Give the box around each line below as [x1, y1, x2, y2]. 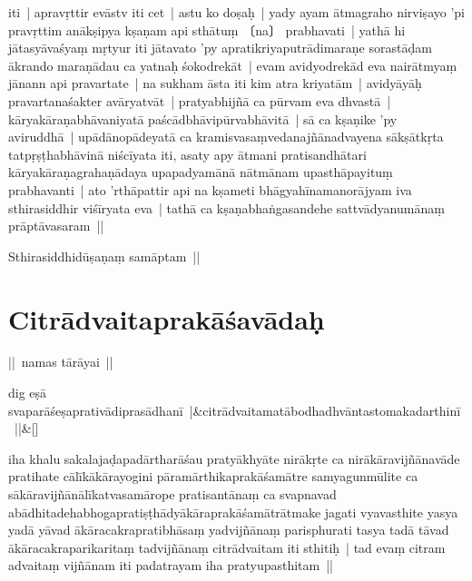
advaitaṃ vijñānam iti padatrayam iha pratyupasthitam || [8, 556, 333, 575]
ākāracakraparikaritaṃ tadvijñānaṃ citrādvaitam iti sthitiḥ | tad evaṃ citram [8, 537, 446, 556]
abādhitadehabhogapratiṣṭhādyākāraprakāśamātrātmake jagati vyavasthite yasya [8, 502, 458, 521]
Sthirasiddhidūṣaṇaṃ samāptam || [8, 246, 201, 265]
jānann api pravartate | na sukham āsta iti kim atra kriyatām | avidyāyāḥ [8, 74, 422, 93]
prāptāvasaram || [8, 216, 104, 235]
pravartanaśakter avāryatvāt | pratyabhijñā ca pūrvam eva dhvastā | [8, 91, 391, 110]
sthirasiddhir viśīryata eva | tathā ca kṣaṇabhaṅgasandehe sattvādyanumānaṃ [8, 198, 445, 217]
